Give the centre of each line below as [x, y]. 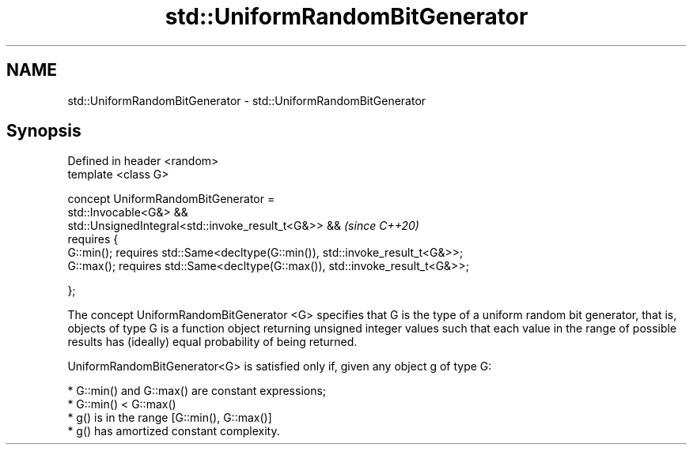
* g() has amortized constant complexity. [174, 431]
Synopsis [44, 131]
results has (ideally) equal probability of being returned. [212, 342]
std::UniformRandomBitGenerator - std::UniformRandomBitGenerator [247, 100]
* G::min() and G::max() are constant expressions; [197, 391]
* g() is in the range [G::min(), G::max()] [170, 418]
